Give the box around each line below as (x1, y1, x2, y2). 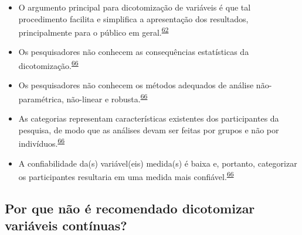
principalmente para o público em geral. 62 (18, 25, 169, 38)
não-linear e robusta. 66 (66, 91, 148, 105)
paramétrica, (18, 92, 64, 105)
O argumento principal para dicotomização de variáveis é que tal (18, 1, 251, 13)
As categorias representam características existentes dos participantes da (18, 112, 279, 125)
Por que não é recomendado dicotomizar (5, 199, 255, 217)
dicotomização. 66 (18, 58, 79, 71)
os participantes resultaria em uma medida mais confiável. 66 (18, 169, 234, 182)
